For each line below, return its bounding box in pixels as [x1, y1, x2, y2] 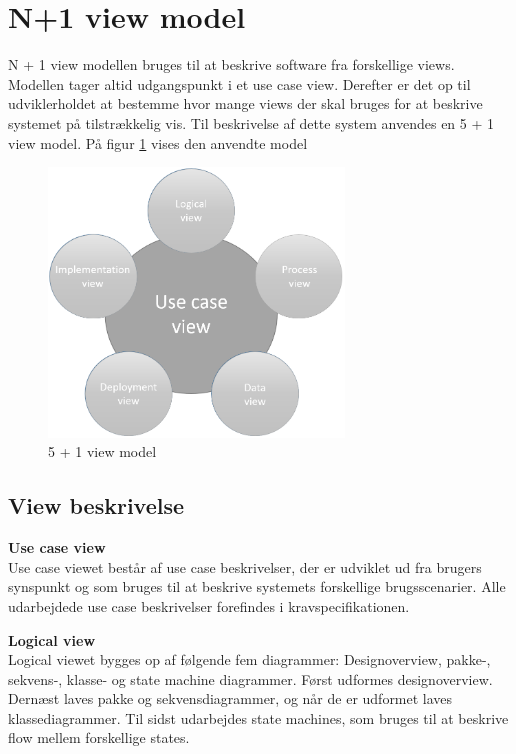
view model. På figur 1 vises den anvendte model [8, 132, 308, 153]
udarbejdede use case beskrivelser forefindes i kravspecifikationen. [8, 595, 410, 616]
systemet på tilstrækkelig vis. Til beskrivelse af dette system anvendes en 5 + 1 [8, 112, 495, 133]
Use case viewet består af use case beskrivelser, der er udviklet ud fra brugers [8, 556, 482, 577]
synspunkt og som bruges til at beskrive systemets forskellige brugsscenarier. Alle [8, 576, 506, 597]
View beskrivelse [8, 490, 185, 521]
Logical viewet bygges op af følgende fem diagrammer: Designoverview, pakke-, [8, 649, 491, 670]
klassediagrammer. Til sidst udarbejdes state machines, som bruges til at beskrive [8, 707, 509, 728]
